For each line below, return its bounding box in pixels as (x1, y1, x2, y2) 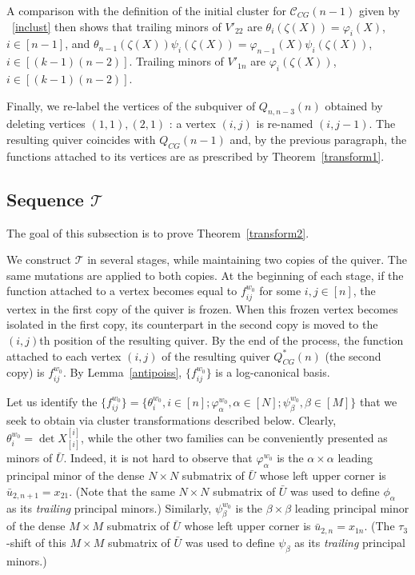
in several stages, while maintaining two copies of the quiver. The (87, 251, 407, 268)
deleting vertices (6, 115, 86, 132)
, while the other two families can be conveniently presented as (81, 429, 388, 445)
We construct (6, 251, 72, 268)
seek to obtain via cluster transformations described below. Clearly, (6, 411, 337, 428)
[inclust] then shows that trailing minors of (12, 18, 221, 34)
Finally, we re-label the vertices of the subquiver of (6, 97, 256, 114)
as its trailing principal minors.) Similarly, (6, 499, 212, 516)
